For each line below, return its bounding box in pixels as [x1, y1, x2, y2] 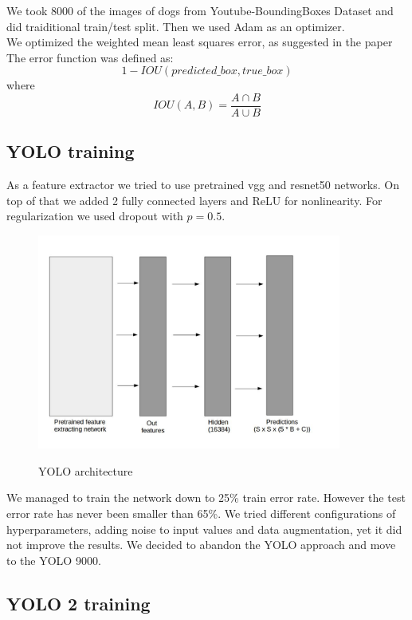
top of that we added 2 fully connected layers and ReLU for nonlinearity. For [6, 192, 383, 208]
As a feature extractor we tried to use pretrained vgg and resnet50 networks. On [6, 176, 399, 193]
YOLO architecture [38, 462, 133, 479]
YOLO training [6, 139, 135, 164]
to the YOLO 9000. [6, 551, 101, 568]
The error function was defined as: [6, 49, 174, 65]
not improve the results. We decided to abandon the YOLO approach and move [6, 536, 396, 553]
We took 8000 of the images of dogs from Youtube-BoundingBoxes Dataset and [6, 2, 394, 18]
